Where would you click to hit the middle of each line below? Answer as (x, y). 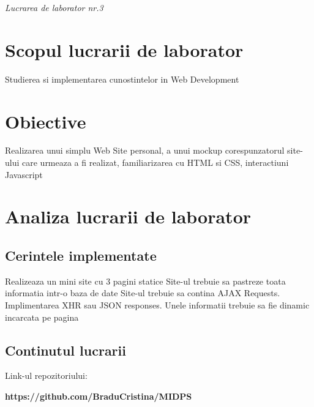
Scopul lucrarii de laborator (124, 49)
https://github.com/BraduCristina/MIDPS (99, 396)
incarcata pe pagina (42, 317)
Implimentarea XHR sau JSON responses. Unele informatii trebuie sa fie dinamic (157, 304)
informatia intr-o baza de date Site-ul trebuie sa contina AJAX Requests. (143, 293)
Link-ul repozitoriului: (46, 375)
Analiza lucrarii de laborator (128, 216)
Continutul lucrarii (65, 350)
